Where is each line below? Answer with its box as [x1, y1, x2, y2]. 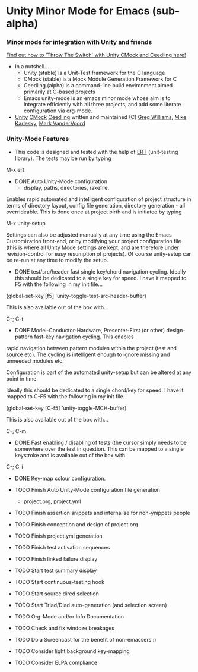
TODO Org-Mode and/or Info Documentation [14, 613, 124, 620]
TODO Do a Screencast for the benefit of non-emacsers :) [14, 636, 157, 643]
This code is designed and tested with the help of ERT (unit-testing [14, 148, 178, 155]
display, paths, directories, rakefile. [23, 184, 110, 191]
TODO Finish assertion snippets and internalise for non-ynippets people [14, 509, 191, 516]
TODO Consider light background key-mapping [14, 647, 130, 655]
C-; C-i [6, 463, 23, 470]
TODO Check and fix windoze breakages [14, 624, 114, 632]
